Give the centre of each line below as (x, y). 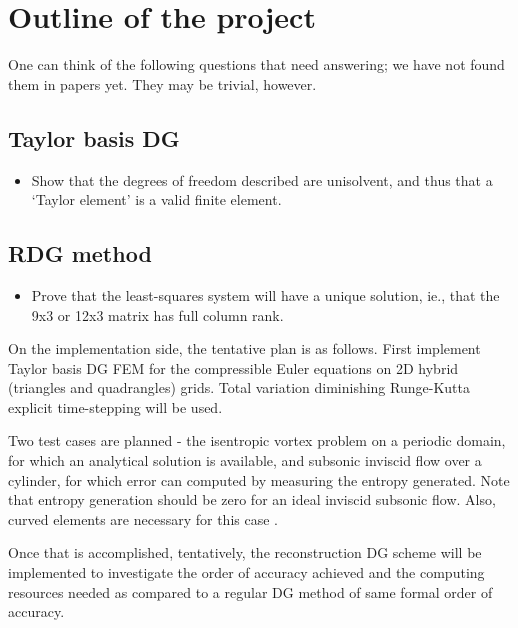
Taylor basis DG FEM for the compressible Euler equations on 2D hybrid (233, 367)
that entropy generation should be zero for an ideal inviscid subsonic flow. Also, (252, 499)
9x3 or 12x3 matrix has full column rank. (157, 314)
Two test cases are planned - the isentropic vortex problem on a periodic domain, (257, 440)
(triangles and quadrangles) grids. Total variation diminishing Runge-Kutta (239, 387)
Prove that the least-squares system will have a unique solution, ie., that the (265, 294)
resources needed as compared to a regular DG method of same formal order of (250, 591)
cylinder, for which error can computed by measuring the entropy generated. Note (259, 479)
